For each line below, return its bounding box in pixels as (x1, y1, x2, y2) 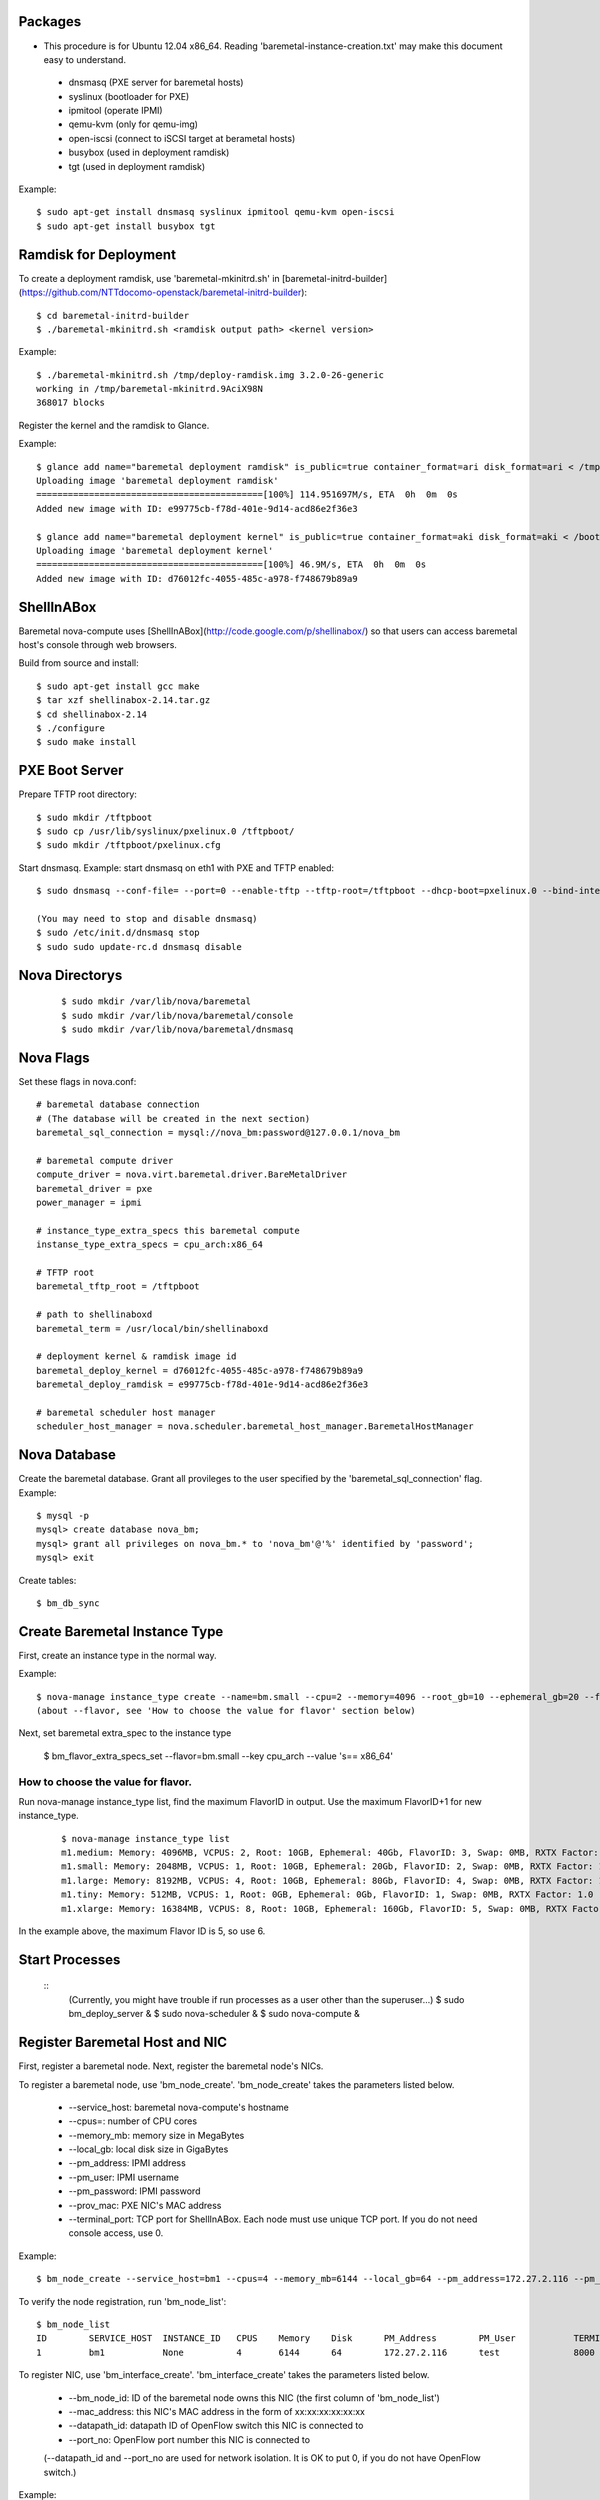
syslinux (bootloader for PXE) (68, 90, 190, 102)
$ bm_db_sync (36, 1597, 100, 1609)
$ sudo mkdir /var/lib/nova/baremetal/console (61, 1010, 294, 1021)
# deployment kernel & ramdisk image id (36, 1351, 237, 1362)
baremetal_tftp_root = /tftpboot (36, 1281, 200, 1292)
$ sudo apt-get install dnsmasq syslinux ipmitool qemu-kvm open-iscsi (36, 206, 395, 218)
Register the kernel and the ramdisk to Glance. (18, 419, 210, 431)
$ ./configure (36, 723, 105, 734)
